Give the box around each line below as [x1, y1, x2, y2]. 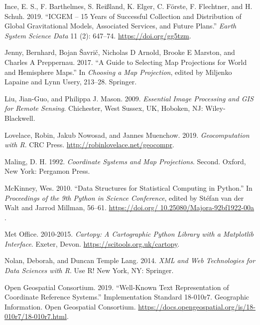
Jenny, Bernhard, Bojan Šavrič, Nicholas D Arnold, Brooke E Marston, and [4, 47, 235, 57]
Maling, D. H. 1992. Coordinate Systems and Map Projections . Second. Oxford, [4, 156, 246, 166]
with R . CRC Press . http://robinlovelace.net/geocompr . [4, 139, 174, 150]
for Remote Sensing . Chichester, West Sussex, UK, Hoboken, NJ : [4, 103, 203, 113]
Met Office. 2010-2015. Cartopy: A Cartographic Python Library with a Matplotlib [4, 229, 254, 239]
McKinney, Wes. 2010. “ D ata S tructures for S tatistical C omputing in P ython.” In [4, 182, 253, 193]
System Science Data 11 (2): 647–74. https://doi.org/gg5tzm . [4, 30, 191, 40]
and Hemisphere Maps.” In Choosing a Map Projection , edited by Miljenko [4, 66, 232, 77]
